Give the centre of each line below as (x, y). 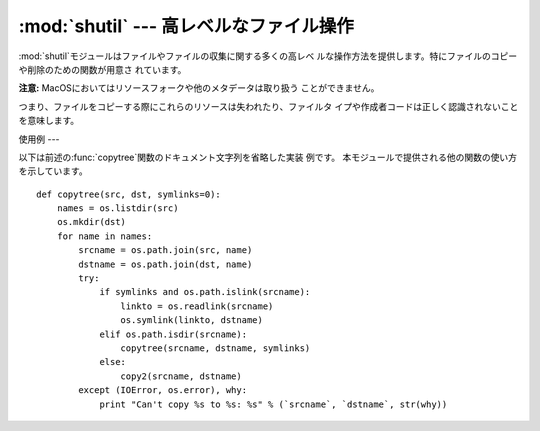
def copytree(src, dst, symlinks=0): (129, 194)
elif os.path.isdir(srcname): (173, 334)
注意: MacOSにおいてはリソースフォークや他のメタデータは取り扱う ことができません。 (199, 88)
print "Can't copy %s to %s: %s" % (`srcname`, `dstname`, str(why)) (273, 404)
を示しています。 (53, 171)
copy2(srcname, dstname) (181, 376)
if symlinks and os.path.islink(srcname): (205, 292)
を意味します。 (49, 121)
